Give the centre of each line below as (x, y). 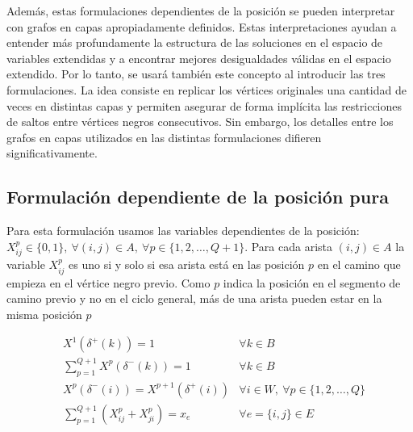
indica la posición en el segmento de (312, 282)
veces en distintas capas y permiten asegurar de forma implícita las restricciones (204, 105)
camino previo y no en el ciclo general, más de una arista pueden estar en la (194, 298)
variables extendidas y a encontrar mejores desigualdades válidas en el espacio (199, 58)
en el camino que (359, 264)
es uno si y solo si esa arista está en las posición (187, 264)
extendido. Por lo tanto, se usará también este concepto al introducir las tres (196, 74)
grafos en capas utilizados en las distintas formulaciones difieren (164, 137)
